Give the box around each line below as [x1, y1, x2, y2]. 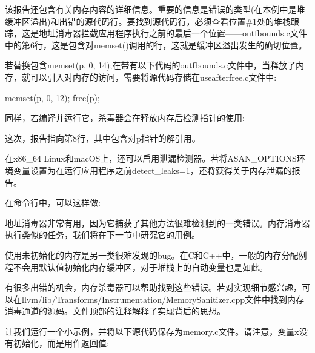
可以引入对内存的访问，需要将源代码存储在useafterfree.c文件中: [30, 70, 277, 83]
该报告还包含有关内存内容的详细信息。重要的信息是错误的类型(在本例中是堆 [5, 3, 305, 15]
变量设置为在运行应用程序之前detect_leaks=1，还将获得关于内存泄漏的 [13, 163, 292, 176]
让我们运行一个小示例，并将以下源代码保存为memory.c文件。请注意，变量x [5, 325, 299, 337]
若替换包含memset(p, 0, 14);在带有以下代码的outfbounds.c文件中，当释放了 [5, 59, 296, 71]
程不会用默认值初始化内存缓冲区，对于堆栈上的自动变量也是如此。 [5, 260, 268, 273]
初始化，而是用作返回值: [13, 337, 109, 349]
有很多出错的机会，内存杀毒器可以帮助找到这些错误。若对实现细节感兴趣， [5, 281, 302, 294]
